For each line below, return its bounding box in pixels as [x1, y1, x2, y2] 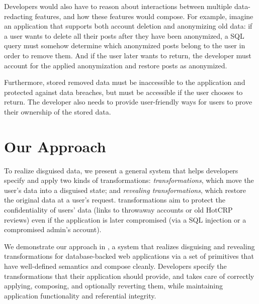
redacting [4, 11, 33, 21]
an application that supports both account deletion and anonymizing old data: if [4, 21, 252, 31]
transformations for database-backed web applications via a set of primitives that [4, 251, 254, 261]
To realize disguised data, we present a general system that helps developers [4, 165, 238, 175]
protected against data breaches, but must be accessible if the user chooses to [4, 86, 243, 97]
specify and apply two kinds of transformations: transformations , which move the [4, 175, 254, 185]
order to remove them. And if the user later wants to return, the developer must [4, 50, 251, 60]
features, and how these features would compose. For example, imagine [35, 11, 253, 21]
